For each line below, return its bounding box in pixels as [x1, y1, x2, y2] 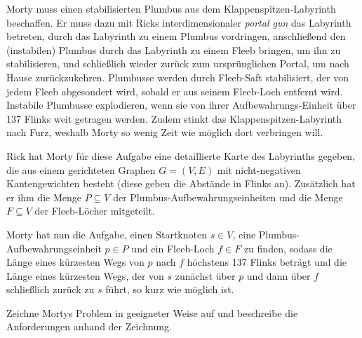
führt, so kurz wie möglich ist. [105, 282, 234, 297]
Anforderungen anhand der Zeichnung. [6, 319, 172, 334]
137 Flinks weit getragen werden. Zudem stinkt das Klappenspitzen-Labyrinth [6, 111, 342, 126]
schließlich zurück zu [6, 282, 95, 297]
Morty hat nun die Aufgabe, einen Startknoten [6, 227, 207, 241]
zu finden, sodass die [243, 241, 333, 255]
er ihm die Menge [6, 189, 81, 204]
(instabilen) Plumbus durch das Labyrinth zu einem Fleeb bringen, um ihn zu [6, 42, 341, 57]
